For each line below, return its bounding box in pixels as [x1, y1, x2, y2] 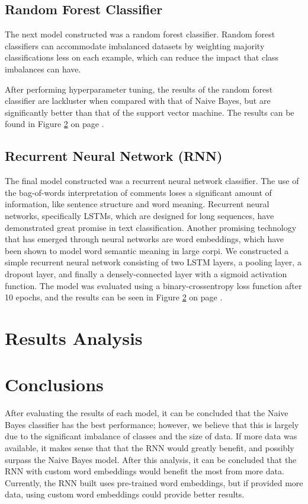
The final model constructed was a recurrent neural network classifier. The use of [5, 175, 299, 187]
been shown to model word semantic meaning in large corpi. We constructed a [5, 244, 289, 256]
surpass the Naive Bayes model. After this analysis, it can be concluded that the [5, 453, 297, 465]
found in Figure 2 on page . [5, 118, 104, 130]
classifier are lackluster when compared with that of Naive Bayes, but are [5, 94, 271, 107]
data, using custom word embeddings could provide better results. [5, 488, 245, 500]
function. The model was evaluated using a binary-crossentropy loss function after [5, 279, 302, 291]
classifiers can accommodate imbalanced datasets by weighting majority [5, 39, 265, 52]
